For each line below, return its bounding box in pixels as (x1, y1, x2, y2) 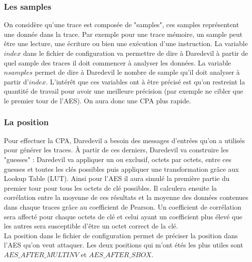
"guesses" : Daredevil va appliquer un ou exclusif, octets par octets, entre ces (4, 154, 232, 164)
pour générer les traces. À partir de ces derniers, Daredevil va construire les (4, 145, 229, 155)
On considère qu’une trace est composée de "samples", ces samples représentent (4, 19, 239, 30)
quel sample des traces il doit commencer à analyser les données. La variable (4, 57, 231, 67)
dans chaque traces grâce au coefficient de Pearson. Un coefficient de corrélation (4, 201, 241, 212)
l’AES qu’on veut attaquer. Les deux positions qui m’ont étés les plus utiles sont (4, 240, 243, 250)
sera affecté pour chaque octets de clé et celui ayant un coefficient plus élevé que (4, 211, 242, 221)
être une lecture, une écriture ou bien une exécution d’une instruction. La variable (4, 38, 248, 49)
